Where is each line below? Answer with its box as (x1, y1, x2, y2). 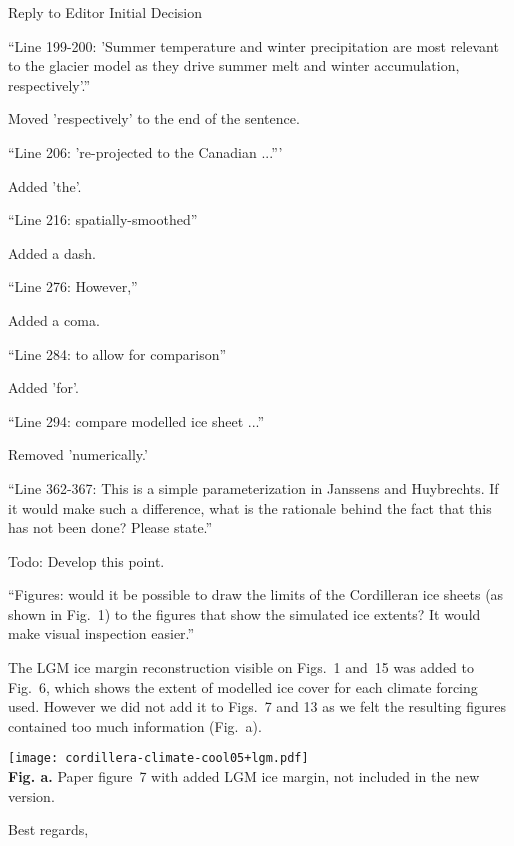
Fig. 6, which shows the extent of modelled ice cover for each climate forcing (8, 676, 478, 697)
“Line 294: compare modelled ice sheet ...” (8, 410, 265, 431)
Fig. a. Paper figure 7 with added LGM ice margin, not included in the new (8, 766, 480, 787)
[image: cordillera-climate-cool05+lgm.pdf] (8, 751, 309, 766)
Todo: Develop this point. (8, 550, 165, 571)
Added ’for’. (8, 377, 79, 398)
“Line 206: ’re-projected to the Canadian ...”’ (8, 141, 283, 162)
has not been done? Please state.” (8, 517, 213, 538)
